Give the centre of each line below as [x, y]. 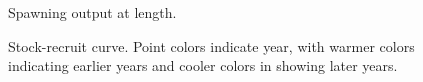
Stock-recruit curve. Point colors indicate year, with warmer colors [211, 45]
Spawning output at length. [92, 12]
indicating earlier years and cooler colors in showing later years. [203, 65]
